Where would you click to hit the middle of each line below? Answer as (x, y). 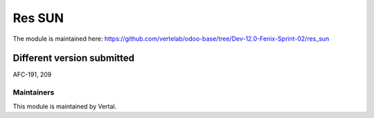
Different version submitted (74, 58)
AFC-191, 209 (32, 75)
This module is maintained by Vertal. (65, 106)
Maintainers (34, 92)
